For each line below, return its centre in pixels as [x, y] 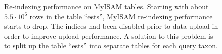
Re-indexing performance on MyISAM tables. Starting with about [106, 6]
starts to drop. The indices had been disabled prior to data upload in [111, 26]
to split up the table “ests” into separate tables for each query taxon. [111, 46]
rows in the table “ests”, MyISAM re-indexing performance [121, 16]
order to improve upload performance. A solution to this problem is [109, 36]
